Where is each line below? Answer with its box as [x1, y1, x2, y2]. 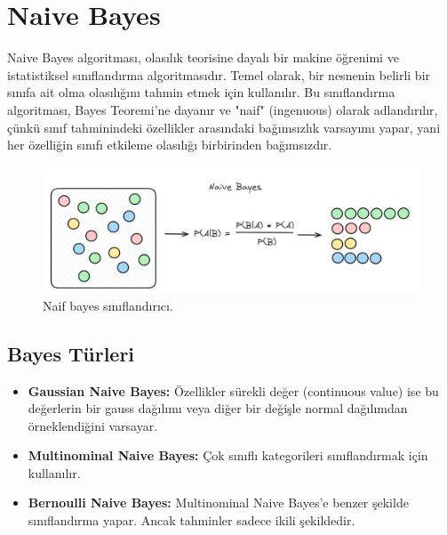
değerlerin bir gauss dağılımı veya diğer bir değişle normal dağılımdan [28, 399, 408, 417]
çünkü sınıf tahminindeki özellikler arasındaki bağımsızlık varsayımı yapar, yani [7, 118, 441, 136]
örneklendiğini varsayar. [28, 416, 158, 434]
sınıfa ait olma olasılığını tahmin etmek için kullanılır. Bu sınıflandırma [7, 83, 395, 101]
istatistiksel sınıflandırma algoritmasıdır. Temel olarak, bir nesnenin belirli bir [7, 65, 431, 84]
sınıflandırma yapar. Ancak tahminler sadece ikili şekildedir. [28, 511, 355, 530]
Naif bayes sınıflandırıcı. [43, 296, 173, 314]
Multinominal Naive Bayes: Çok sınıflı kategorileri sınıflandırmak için [28, 446, 428, 465]
